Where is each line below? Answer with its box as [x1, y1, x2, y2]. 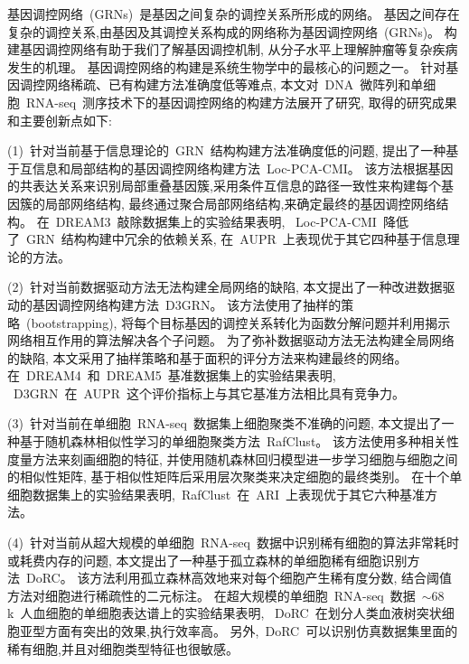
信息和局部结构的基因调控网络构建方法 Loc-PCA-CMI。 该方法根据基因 [32, 158, 454, 177]
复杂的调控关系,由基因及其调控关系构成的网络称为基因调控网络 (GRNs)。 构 [7, 22, 457, 41]
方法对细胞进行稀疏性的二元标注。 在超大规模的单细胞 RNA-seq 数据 [7, 585, 416, 604]
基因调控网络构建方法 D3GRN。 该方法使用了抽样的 [32, 295, 342, 313]
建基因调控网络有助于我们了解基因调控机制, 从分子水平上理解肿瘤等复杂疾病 [7, 40, 458, 59]
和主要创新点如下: [7, 110, 112, 129]
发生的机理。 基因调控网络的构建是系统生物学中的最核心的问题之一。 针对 [7, 57, 446, 76]
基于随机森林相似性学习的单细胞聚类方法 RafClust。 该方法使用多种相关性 [19, 432, 459, 451]
